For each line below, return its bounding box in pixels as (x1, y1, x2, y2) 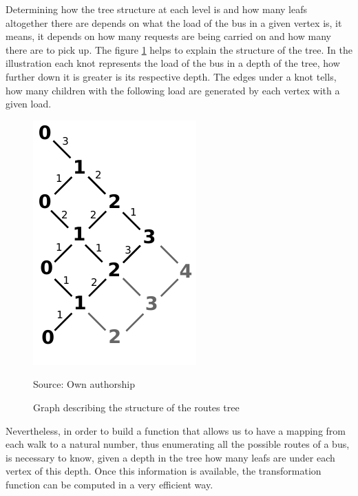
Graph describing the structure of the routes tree (33, 400, 240, 414)
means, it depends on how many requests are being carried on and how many (6, 29, 331, 43)
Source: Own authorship (33, 377, 135, 391)
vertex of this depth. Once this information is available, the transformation (6, 464, 322, 478)
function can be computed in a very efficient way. (6, 477, 213, 491)
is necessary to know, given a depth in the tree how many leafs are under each (6, 450, 335, 464)
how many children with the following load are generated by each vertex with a (6, 83, 340, 97)
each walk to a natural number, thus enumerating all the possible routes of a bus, (6, 437, 350, 451)
